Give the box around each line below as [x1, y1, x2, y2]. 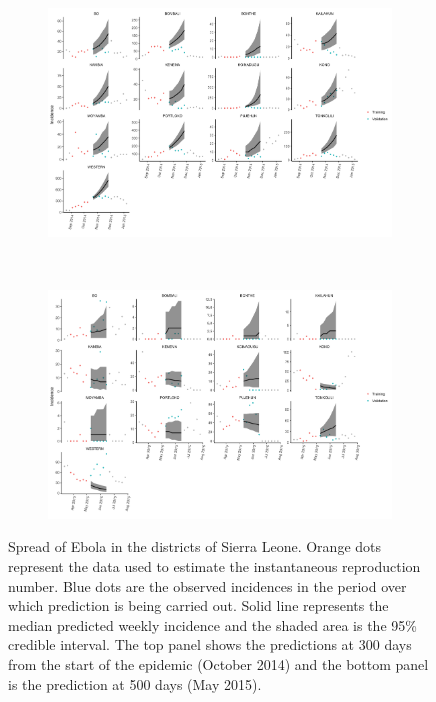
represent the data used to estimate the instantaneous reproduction [8, 556, 421, 577]
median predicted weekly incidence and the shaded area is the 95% [8, 614, 417, 635]
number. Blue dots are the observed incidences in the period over [8, 575, 407, 596]
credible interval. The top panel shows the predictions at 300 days [8, 634, 412, 655]
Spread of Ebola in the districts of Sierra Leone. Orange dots [8, 536, 382, 557]
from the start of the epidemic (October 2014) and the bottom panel [8, 654, 429, 674]
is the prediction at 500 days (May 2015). [8, 673, 262, 694]
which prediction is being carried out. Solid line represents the [8, 595, 389, 616]
